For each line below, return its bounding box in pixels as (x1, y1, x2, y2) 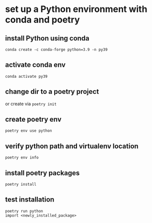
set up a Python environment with (5, 3, 148, 15)
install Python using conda (5, 34, 89, 42)
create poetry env (5, 115, 62, 124)
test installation (5, 196, 55, 204)
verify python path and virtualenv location (5, 142, 139, 150)
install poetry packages (5, 169, 80, 177)
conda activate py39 (5, 74, 48, 79)
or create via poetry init (5, 101, 57, 107)
